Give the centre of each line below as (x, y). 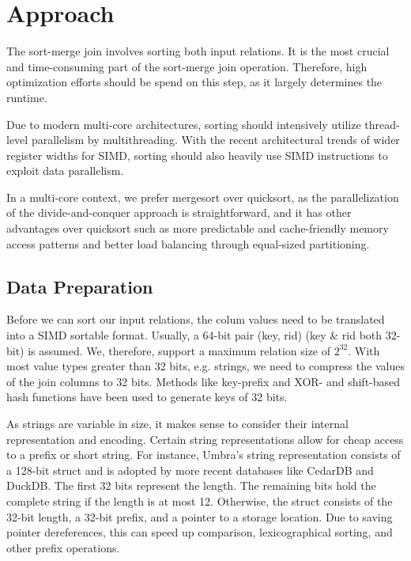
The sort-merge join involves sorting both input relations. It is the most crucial (198, 51)
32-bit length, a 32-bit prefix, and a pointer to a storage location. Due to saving (200, 516)
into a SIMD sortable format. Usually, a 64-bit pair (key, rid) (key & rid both (194, 335)
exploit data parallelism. (65, 171)
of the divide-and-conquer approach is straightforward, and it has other (179, 212)
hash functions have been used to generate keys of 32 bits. (147, 397)
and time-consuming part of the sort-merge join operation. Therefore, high (187, 66)
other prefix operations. (63, 547)
